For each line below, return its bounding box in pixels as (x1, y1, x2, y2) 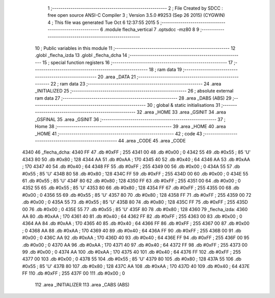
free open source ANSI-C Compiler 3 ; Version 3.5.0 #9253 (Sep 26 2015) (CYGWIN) (47, 12, 225, 18)
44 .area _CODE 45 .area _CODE (118, 138, 186, 144)
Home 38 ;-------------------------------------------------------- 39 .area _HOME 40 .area (35, 124, 226, 130)
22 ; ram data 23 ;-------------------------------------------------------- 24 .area (50, 80, 222, 86)
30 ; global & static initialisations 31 (147, 102, 221, 108)
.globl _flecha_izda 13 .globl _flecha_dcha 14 (35, 52, 127, 58)
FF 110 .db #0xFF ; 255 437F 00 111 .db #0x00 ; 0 (22, 270, 125, 277)
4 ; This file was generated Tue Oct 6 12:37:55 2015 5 (47, 19, 160, 25)
